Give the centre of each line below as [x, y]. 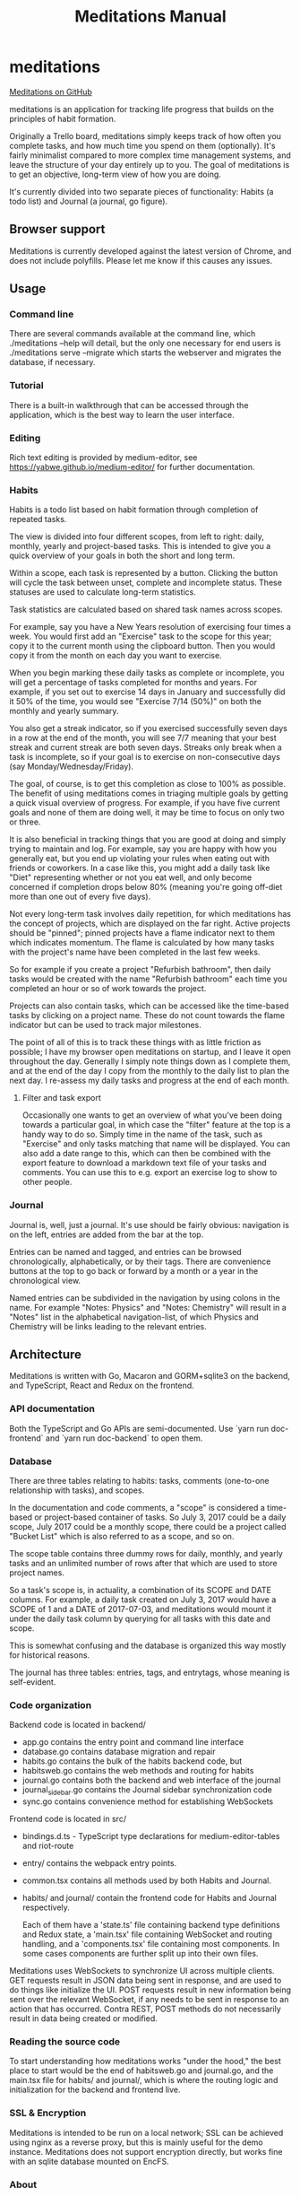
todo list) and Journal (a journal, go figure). [89, 201]
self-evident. [33, 1682]
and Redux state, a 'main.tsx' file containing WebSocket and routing [147, 1934]
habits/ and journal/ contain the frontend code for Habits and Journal [150, 1898]
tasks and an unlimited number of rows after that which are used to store [143, 1564]
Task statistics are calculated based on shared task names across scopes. [146, 610]
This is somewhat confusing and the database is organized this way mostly [148, 1646]
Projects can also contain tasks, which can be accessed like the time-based [149, 1006]
